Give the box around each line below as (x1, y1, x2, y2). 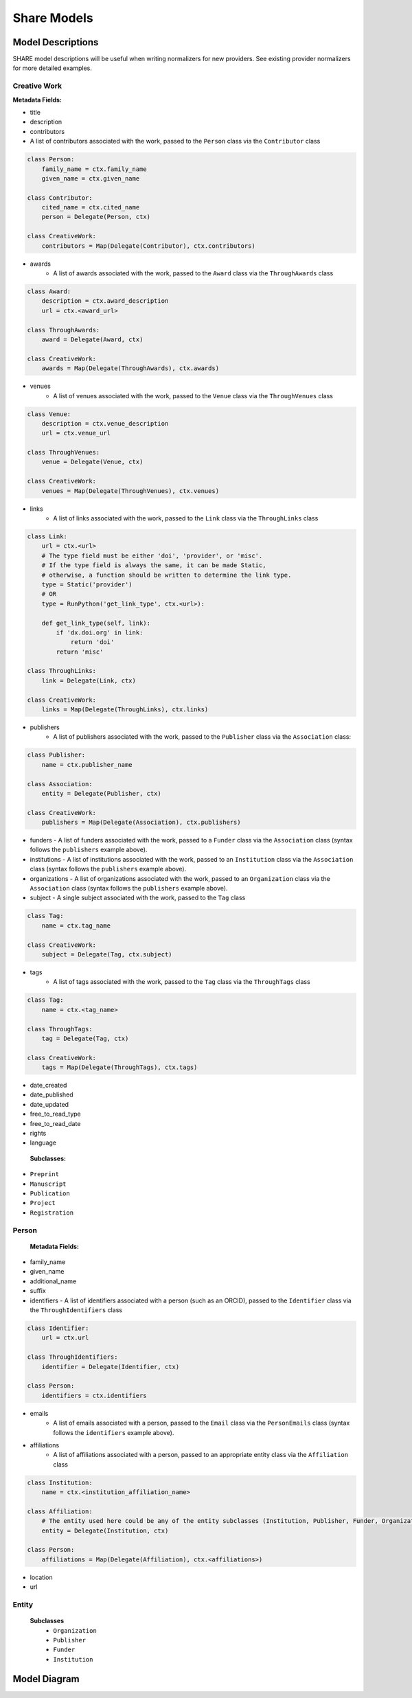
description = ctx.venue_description (41, 420, 169, 427)
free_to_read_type (30, 1110, 82, 1118)
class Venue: (27, 410, 71, 418)
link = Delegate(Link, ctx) (41, 676, 137, 685)
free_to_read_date (30, 1119, 81, 1127)
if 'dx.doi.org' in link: (56, 628, 144, 636)
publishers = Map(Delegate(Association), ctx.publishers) (41, 818, 241, 827)
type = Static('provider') (41, 580, 133, 588)
